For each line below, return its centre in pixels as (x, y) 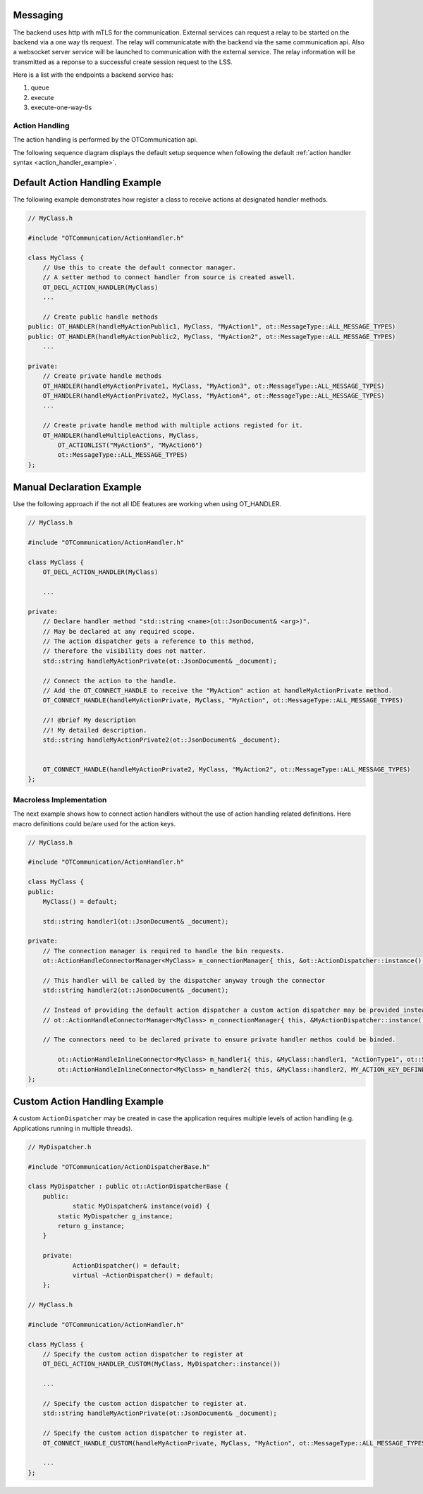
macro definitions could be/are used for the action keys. (94, 823)
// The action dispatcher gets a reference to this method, (149, 641)
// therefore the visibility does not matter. (125, 651)
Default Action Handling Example (87, 182)
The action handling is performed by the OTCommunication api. (105, 140)
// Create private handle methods (102, 376)
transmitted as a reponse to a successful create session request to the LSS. (123, 62)
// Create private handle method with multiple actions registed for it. (173, 425)
